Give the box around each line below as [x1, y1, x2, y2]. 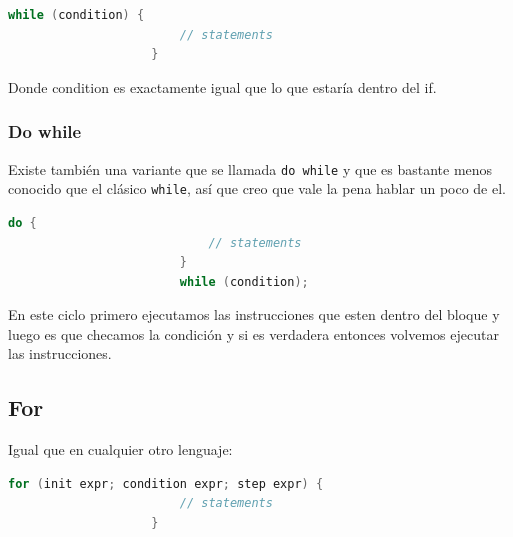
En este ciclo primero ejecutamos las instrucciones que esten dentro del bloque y [8, 304, 500, 325]
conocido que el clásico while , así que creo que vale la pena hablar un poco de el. [8, 178, 506, 199]
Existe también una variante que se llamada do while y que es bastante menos [8, 158, 493, 179]
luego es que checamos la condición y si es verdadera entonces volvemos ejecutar [8, 323, 499, 344]
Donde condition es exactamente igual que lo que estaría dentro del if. [8, 76, 437, 97]
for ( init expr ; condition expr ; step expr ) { [8, 476, 324, 491]
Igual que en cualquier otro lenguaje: [8, 439, 233, 460]
